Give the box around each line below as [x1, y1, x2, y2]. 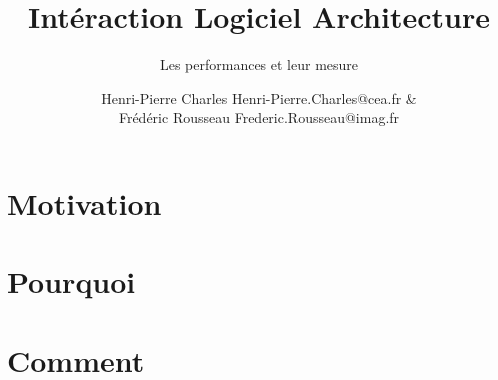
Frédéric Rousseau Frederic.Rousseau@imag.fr [118, 107, 400, 128]
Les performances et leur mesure [159, 54, 359, 75]
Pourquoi [7, 261, 136, 302]
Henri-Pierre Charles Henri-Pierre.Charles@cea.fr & [101, 87, 417, 108]
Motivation [7, 182, 162, 223]
